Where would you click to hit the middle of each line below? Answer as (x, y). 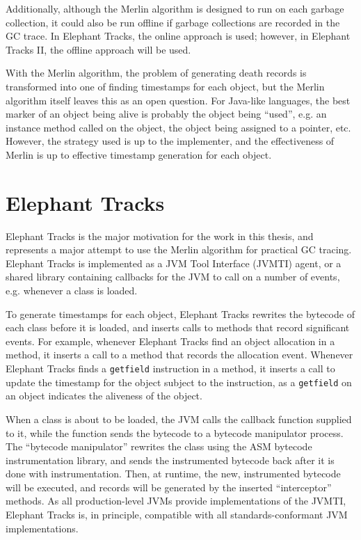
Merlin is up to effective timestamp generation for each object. (139, 154)
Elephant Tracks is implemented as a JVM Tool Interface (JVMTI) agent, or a (174, 263)
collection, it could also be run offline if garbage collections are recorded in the (173, 22)
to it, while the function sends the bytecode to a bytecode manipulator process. (175, 432)
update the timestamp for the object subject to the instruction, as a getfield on (179, 382)
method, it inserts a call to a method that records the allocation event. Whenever (179, 355)
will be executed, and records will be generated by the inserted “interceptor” (169, 487)
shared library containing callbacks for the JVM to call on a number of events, (173, 277)
